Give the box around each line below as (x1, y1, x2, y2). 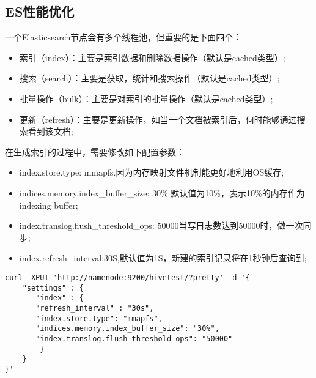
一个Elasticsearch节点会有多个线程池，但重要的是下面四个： (5, 31, 242, 43)
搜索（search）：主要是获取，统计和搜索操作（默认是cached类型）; (19, 72, 280, 84)
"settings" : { (22, 283, 84, 292)
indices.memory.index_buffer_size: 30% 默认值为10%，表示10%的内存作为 (19, 186, 305, 199)
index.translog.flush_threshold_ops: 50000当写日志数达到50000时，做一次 (19, 219, 303, 232)
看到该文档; (28, 125, 73, 138)
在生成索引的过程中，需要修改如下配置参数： (5, 145, 185, 158)
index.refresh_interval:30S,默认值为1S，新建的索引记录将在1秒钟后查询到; (19, 251, 307, 264)
